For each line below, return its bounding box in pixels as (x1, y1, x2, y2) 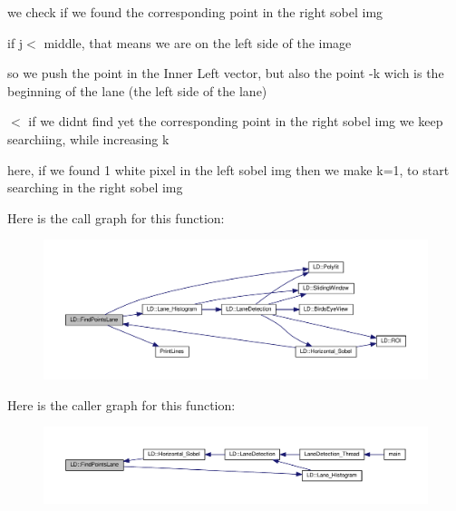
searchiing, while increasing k (7, 129, 170, 148)
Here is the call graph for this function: (7, 208, 225, 227)
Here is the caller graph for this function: (7, 395, 236, 414)
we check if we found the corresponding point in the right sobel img (7, 3, 383, 21)
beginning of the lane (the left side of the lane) (7, 81, 267, 100)
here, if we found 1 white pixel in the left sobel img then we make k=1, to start (7, 160, 450, 179)
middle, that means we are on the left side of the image (44, 33, 352, 52)
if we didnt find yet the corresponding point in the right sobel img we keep (28, 112, 443, 131)
